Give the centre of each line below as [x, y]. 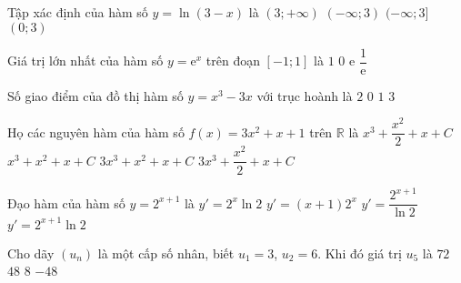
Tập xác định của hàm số [78, 12]
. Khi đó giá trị [360, 253]
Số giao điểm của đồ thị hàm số [95, 95]
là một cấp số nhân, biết [166, 253]
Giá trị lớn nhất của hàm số [85, 61]
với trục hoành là [305, 95]
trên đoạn [233, 61]
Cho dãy [31, 253]
